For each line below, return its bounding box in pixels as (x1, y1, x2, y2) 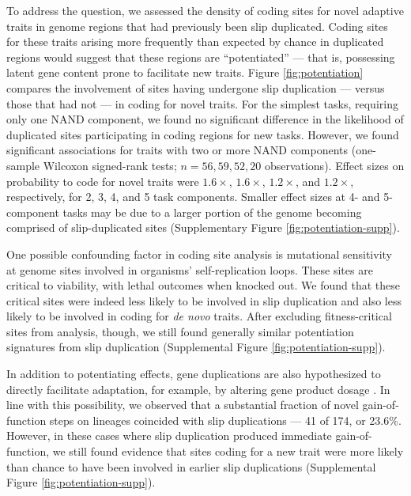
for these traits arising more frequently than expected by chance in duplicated (6, 33, 384, 50)
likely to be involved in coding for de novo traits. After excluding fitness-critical (6, 308, 392, 324)
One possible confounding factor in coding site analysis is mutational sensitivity (6, 245, 392, 262)
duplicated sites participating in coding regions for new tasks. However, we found (6, 126, 399, 142)
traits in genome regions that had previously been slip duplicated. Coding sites (6, 17, 388, 34)
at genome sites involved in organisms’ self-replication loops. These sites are (6, 261, 373, 278)
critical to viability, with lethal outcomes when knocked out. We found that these (6, 277, 400, 293)
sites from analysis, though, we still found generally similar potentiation (6, 323, 354, 339)
